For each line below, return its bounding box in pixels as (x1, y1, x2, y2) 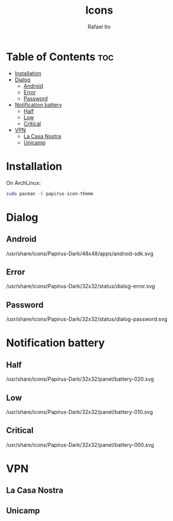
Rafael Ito (87, 23, 111, 30)
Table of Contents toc (6, 50, 114, 63)
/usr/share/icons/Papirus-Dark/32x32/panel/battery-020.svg (6, 375, 155, 382)
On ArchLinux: (6, 179, 41, 186)
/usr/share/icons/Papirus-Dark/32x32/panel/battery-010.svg (6, 408, 154, 415)
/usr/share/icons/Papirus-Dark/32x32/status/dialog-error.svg (6, 282, 155, 290)
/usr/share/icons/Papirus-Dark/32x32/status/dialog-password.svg (6, 316, 168, 323)
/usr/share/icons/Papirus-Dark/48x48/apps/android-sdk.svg (6, 250, 154, 257)
